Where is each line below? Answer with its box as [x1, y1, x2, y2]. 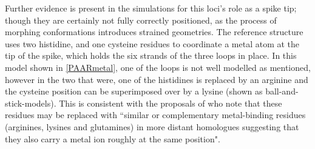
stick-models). [5, 96, 56, 109]
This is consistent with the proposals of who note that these [59, 96, 282, 109]
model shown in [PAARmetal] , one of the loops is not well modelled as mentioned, [5, 61, 311, 73]
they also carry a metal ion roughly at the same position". [5, 132, 220, 145]
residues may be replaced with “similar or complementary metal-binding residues [5, 108, 306, 121]
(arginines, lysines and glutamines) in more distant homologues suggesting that [5, 120, 299, 133]
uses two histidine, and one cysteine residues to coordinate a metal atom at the [5, 37, 300, 50]
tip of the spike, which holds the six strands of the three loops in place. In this [5, 49, 297, 62]
